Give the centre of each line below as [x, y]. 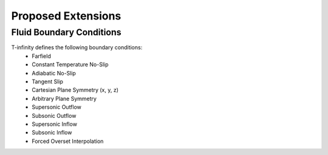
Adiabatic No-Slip [54, 73]
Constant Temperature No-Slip [70, 64]
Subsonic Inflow [52, 133]
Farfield [41, 56]
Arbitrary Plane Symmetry [64, 98]
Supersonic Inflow [54, 124]
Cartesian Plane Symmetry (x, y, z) [75, 90]
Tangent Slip [48, 81]
